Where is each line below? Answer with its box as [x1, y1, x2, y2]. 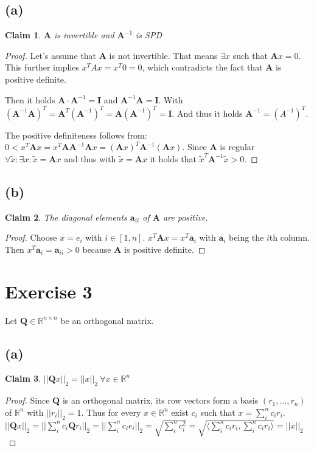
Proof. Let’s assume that [5, 49, 97, 61]
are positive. [162, 210, 208, 223]
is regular [220, 140, 255, 153]
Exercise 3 [5, 278, 92, 303]
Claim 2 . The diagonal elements [5, 210, 127, 223]
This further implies [5, 61, 79, 74]
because [82, 243, 111, 255]
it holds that [150, 152, 197, 165]
